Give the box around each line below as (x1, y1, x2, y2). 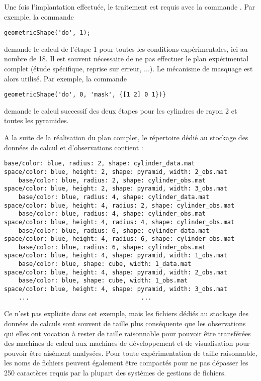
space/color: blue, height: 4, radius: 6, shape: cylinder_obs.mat (4, 235, 235, 243)
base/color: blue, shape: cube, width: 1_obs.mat (18, 277, 188, 284)
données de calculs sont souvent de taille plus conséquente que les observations (4, 318, 246, 328)
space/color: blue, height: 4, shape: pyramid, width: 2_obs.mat (4, 268, 227, 276)
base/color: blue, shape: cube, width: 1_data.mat (18, 260, 192, 268)
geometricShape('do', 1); (4, 29, 91, 37)
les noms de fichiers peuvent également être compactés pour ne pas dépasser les (4, 357, 248, 368)
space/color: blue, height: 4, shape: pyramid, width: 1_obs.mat (4, 252, 227, 259)
